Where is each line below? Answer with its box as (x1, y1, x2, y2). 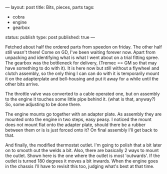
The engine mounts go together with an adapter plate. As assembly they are (5, 111, 162, 117)
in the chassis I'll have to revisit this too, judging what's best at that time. (5, 163, 154, 169)
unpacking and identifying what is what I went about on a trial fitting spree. (5, 54, 159, 60)
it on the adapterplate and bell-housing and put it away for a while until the (5, 76, 159, 81)
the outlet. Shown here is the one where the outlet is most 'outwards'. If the (5, 152, 160, 158)
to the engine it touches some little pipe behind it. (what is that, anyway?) (5, 96, 156, 102)
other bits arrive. (5, 81, 39, 87)
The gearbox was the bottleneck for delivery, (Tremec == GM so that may (5, 60, 157, 65)
